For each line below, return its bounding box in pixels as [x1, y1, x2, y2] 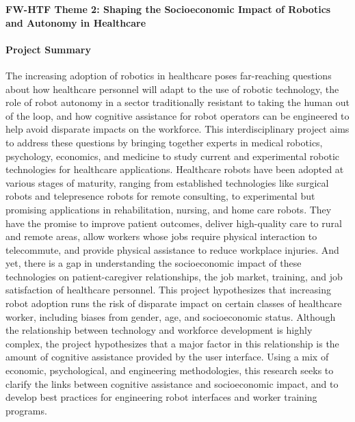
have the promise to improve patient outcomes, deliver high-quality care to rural [5, 215, 342, 230]
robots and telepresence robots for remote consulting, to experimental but [5, 189, 315, 203]
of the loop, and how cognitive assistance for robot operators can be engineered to [5, 108, 350, 122]
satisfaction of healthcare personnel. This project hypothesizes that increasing [5, 282, 331, 297]
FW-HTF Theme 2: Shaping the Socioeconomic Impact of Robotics [5, 2, 331, 16]
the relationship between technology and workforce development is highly [5, 323, 313, 337]
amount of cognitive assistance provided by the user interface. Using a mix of [5, 350, 329, 364]
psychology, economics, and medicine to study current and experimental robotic [5, 148, 340, 163]
